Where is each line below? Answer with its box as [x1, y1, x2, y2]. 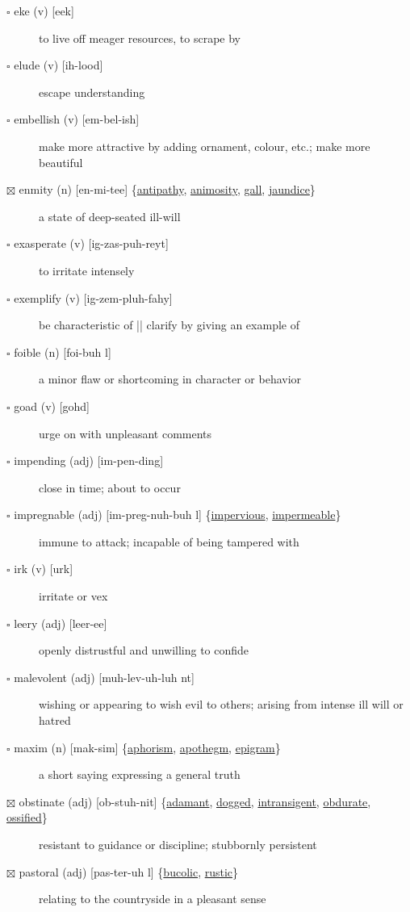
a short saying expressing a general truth [39, 766, 241, 783]
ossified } [6, 809, 48, 826]
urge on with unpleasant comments [39, 425, 212, 441]
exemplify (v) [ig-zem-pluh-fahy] [14, 289, 173, 306]
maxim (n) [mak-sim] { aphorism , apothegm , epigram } [14, 738, 281, 755]
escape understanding [39, 83, 145, 100]
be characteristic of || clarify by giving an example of [39, 316, 299, 333]
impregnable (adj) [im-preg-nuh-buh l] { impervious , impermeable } [14, 506, 341, 523]
